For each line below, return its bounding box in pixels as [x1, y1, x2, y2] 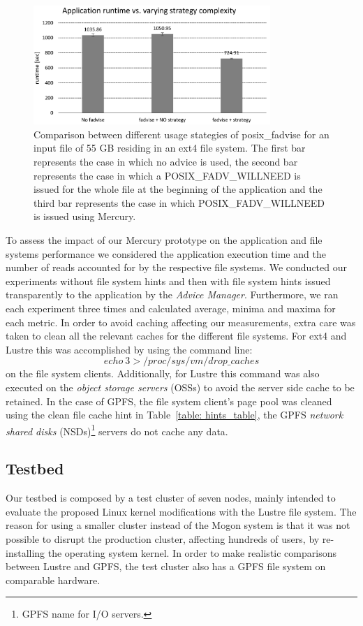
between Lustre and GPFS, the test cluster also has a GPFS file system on [6, 559, 326, 574]
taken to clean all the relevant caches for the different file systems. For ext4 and [6, 328, 347, 343]
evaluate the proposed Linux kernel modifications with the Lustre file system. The [6, 504, 357, 518]
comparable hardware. [6, 572, 101, 587]
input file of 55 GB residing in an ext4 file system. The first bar [34, 140, 306, 155]
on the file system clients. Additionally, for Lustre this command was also [6, 366, 320, 381]
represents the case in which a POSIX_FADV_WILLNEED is [34, 168, 301, 182]
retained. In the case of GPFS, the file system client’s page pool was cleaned [6, 393, 332, 408]
